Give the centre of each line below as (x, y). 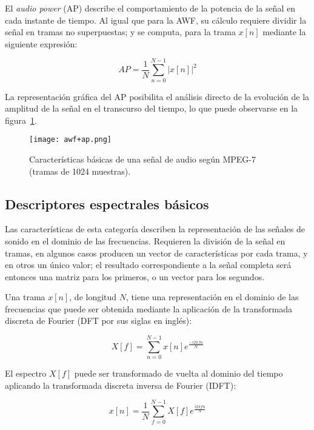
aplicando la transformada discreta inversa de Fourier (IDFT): (121, 385)
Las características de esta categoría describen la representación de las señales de (155, 229)
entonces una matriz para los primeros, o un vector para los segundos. (135, 276)
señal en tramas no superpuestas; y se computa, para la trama (120, 32)
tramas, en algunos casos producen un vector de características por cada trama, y (156, 253)
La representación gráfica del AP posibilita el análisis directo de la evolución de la (157, 96)
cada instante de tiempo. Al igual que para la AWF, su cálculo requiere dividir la (156, 20)
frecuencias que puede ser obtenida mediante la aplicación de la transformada (149, 308)
